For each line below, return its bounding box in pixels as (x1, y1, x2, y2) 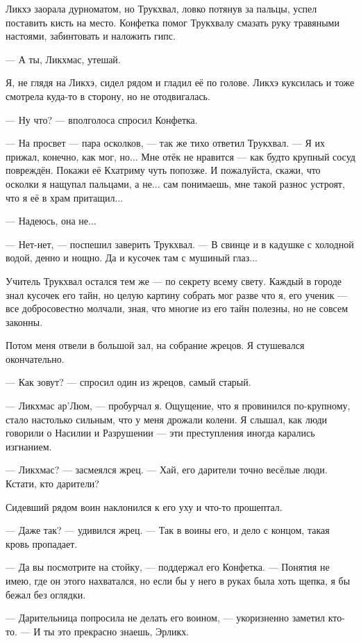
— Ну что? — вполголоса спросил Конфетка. (6, 112, 198, 127)
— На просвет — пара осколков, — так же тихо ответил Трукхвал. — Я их (6, 136, 325, 150)
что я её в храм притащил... (6, 190, 124, 204)
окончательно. (6, 351, 65, 366)
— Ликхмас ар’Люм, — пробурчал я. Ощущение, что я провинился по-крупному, (6, 398, 351, 413)
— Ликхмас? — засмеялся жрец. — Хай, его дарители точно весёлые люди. (6, 462, 328, 477)
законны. (6, 314, 43, 329)
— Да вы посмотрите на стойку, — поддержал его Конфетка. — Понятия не (6, 560, 330, 574)
